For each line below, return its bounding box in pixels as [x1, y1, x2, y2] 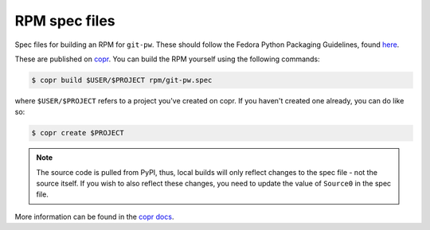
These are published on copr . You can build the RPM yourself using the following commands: [14, 54, 320, 64]
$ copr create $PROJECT [31, 128, 125, 138]
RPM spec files [14, 12, 115, 29]
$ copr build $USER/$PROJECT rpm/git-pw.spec [31, 76, 213, 84]
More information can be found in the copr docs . [14, 212, 174, 221]
